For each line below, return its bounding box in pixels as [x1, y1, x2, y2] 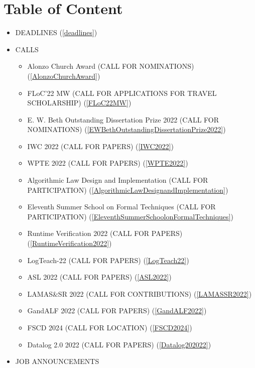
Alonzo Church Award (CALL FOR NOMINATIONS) [27, 61, 194, 71]
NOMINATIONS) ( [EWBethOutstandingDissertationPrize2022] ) [27, 124, 226, 135]
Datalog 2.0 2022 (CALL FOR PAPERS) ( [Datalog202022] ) [27, 339, 211, 349]
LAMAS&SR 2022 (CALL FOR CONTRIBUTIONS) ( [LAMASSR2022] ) [27, 288, 252, 299]
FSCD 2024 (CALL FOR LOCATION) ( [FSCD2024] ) [27, 322, 192, 332]
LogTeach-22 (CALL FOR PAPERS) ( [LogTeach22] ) [27, 255, 189, 265]
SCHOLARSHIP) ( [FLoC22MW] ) [27, 97, 132, 108]
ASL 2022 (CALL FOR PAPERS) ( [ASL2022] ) [27, 272, 172, 282]
